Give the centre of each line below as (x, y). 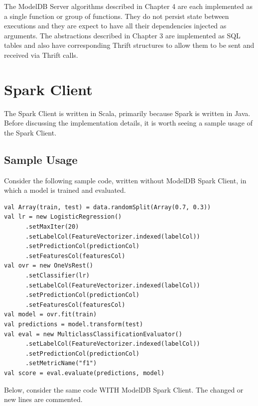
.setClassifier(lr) (57, 276)
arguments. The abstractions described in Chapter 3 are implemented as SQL (122, 35)
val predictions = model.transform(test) (74, 324)
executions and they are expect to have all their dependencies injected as (115, 26)
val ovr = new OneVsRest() (49, 266)
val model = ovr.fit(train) (51, 315)
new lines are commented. (43, 399)
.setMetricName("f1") (61, 363)
